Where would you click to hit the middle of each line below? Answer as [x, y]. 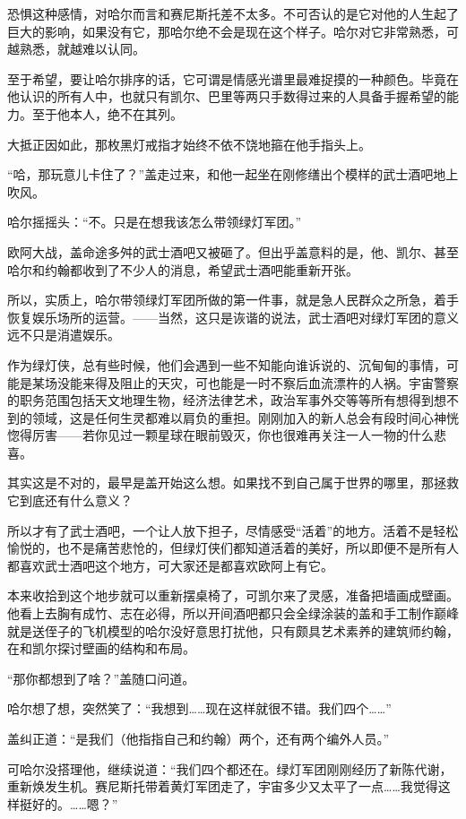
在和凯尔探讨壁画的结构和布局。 [101, 648]
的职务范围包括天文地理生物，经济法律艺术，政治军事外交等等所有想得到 [220, 400]
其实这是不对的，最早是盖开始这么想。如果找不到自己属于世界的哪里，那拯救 [233, 483]
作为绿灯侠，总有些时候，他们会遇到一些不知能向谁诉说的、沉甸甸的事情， [227, 364]
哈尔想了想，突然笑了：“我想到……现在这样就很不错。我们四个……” [199, 708]
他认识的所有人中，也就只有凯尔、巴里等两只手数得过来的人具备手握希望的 [227, 96]
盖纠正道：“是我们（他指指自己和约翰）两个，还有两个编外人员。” [198, 738]
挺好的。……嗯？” [69, 803]
